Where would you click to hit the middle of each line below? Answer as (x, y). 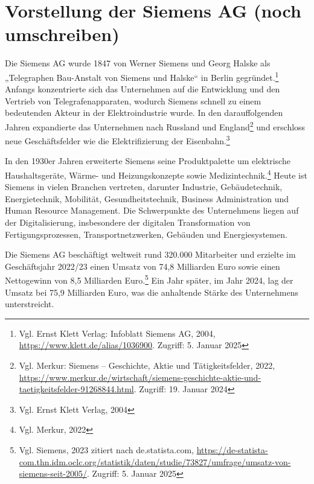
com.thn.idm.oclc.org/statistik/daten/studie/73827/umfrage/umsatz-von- (155, 461)
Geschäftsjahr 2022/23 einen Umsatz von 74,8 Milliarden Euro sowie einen (143, 266)
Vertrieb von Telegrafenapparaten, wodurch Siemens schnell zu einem (133, 100)
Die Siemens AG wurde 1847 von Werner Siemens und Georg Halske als (138, 63)
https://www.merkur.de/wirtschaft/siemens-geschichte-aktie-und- (140, 377)
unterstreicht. (30, 304)
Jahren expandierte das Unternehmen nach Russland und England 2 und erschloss (155, 126)
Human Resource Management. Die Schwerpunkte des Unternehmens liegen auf (152, 210)
